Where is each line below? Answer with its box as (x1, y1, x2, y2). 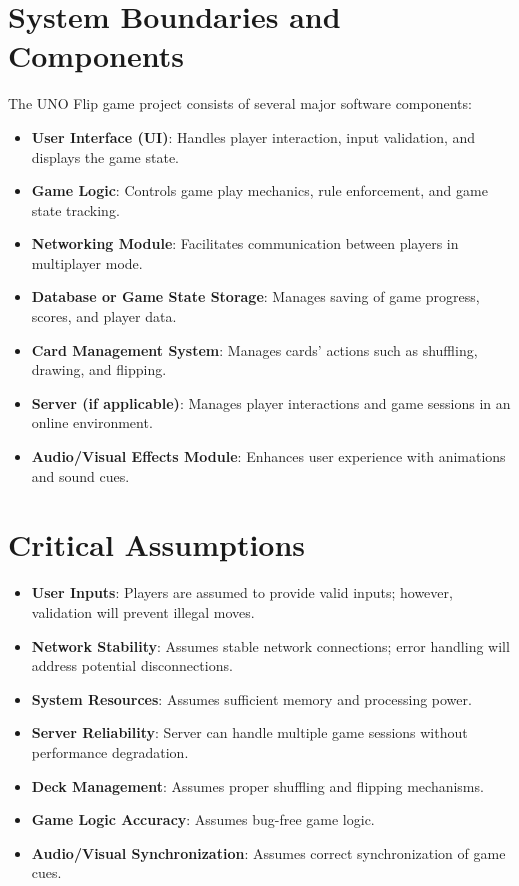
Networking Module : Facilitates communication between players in (31, 233, 459, 254)
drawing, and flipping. (31, 359, 167, 380)
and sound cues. (31, 465, 130, 486)
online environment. (31, 412, 153, 433)
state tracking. (31, 199, 120, 220)
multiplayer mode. (31, 252, 143, 273)
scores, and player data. (31, 306, 177, 327)
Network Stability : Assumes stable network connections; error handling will (31, 635, 510, 656)
